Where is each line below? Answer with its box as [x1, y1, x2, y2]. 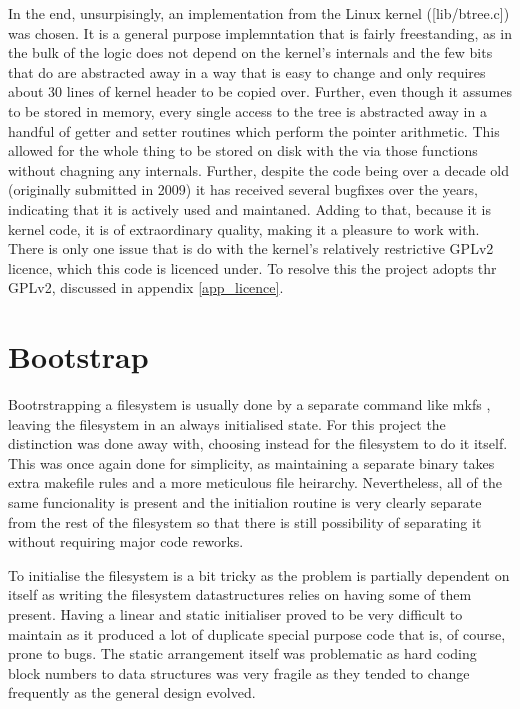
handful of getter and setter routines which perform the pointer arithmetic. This [8, 120, 500, 141]
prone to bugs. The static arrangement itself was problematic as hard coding [8, 643, 477, 664]
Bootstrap [8, 336, 149, 377]
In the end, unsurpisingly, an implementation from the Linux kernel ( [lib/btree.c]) [8, 3, 510, 23]
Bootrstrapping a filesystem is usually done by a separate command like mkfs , [8, 394, 491, 415]
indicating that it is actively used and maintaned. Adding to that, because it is [8, 198, 491, 219]
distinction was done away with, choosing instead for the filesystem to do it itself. [8, 433, 508, 454]
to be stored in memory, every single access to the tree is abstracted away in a [8, 100, 487, 121]
